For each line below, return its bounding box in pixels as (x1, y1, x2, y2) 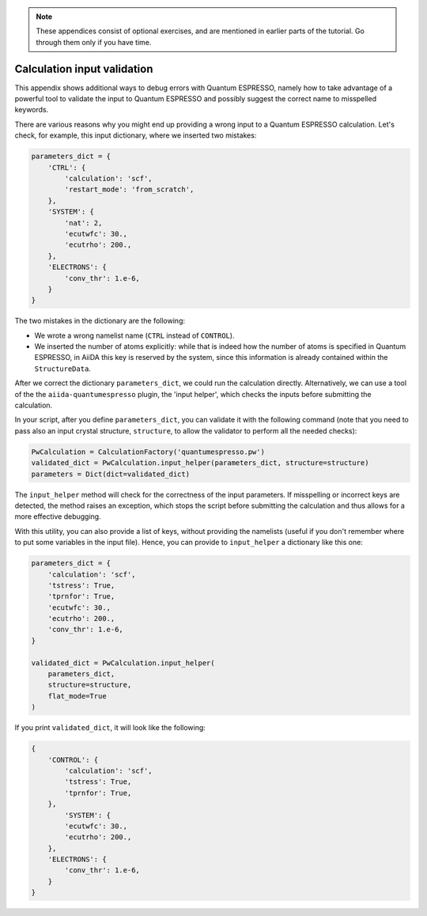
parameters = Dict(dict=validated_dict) (31, 469, 190, 479)
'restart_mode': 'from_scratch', (64, 185, 195, 194)
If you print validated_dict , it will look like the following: (14, 723, 206, 732)
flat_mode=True (47, 691, 107, 700)
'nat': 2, (64, 218, 103, 227)
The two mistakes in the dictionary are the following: (14, 316, 186, 326)
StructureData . (34, 364, 91, 373)
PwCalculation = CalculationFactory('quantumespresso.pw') (31, 447, 265, 456)
